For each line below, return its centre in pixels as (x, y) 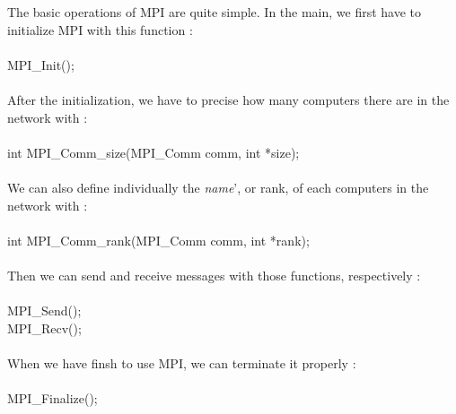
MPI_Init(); (41, 64)
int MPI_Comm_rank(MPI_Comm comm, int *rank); (158, 240)
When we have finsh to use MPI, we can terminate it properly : (182, 362)
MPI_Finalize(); (53, 398)
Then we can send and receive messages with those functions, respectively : (214, 275)
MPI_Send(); (44, 310)
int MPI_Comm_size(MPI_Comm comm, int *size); (153, 152)
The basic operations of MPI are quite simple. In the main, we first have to (215, 12)
